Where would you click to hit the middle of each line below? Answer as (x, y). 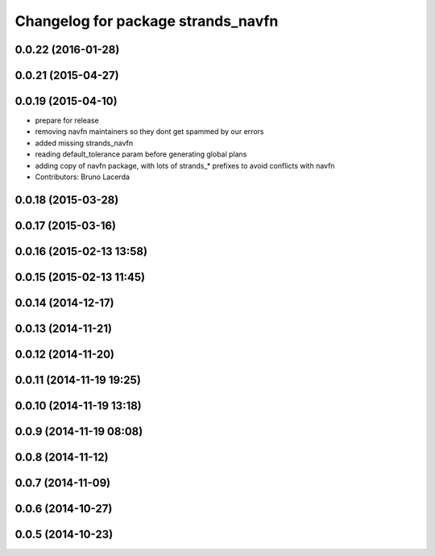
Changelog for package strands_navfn (147, 21)
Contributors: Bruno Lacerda (83, 177)
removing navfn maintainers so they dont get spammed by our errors (149, 132)
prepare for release (67, 120)
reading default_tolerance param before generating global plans (141, 154)
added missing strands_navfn (84, 143)
